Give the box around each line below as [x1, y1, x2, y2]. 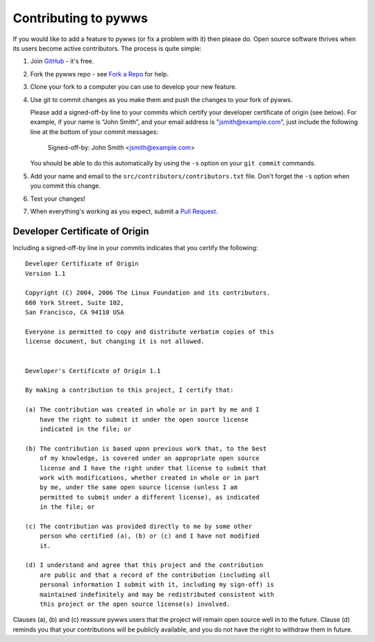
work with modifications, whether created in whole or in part [39, 473, 260, 481]
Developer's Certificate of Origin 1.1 [25, 367, 161, 374]
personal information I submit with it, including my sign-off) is [39, 581, 274, 588]
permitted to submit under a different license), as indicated [39, 493, 260, 501]
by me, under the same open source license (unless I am [39, 484, 237, 491]
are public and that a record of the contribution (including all [39, 570, 271, 579]
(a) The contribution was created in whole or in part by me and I [25, 406, 260, 413]
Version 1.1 [25, 270, 66, 277]
